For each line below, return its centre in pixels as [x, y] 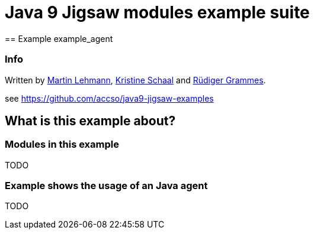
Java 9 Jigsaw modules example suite [157, 12]
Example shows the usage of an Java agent [106, 186]
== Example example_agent [59, 38]
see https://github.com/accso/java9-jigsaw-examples [109, 98]
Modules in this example [62, 144]
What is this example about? [90, 121]
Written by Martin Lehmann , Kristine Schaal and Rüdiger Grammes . [135, 80]
